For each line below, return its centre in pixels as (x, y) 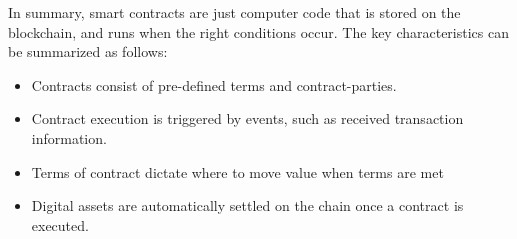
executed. (60, 224)
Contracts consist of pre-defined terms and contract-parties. (214, 84)
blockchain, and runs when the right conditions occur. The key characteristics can (259, 31)
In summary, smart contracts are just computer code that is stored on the (234, 12)
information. (69, 137)
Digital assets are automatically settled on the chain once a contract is (247, 205)
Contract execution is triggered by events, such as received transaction (247, 118)
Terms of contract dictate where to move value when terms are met (237, 171)
